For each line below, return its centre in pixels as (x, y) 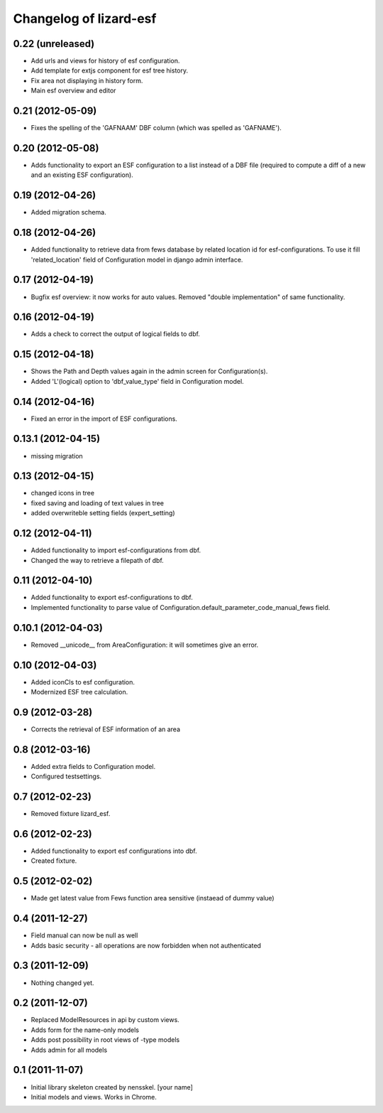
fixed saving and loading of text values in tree (98, 503)
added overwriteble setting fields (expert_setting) (103, 513)
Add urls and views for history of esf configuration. (105, 61)
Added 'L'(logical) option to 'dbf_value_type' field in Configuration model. (137, 381)
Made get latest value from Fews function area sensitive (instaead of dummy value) (152, 898)
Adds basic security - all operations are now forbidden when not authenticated (146, 945)
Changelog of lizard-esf (85, 18)
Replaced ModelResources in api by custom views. (105, 1020)
